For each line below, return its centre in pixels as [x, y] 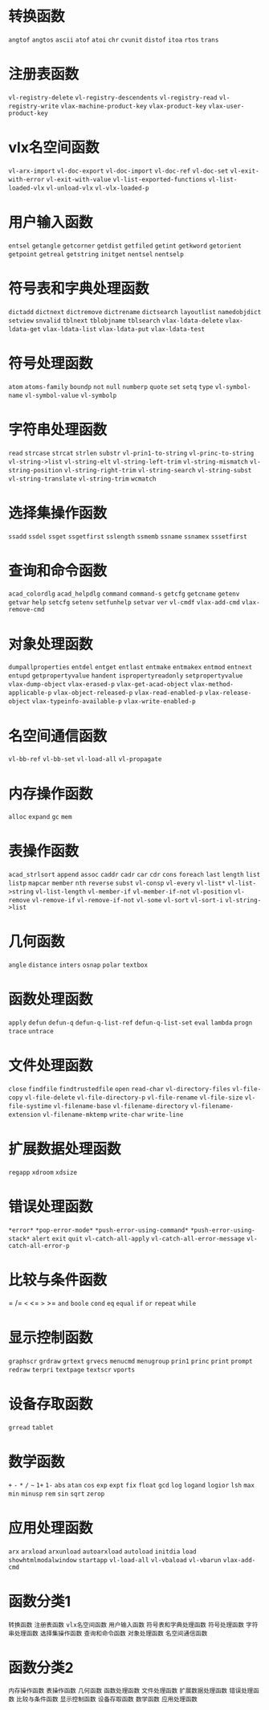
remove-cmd [26, 610]
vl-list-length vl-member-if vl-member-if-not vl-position [134, 892]
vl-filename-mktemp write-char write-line [113, 1115]
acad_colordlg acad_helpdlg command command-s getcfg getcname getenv [124, 594]
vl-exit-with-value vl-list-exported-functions [126, 179]
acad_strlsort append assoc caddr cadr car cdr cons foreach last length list [134, 875]
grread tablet [31, 1427]
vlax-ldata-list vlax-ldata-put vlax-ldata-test [124, 329]
